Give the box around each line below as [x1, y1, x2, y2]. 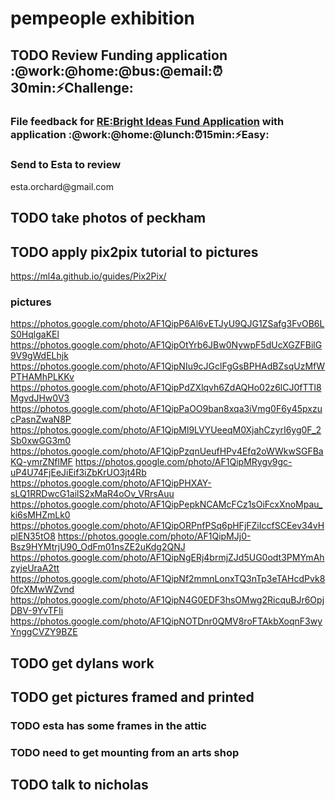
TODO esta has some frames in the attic [10, 719, 207, 732]
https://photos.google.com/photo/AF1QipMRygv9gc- [74, 456, 293, 468]
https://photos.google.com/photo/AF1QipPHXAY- [10, 477, 212, 489]
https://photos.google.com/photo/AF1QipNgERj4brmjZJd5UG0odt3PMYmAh [10, 552, 325, 564]
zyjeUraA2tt [10, 562, 60, 574]
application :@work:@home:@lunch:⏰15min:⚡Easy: [10, 127, 270, 141]
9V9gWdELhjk [10, 350, 69, 362]
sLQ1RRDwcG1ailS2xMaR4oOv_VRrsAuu [10, 488, 175, 500]
